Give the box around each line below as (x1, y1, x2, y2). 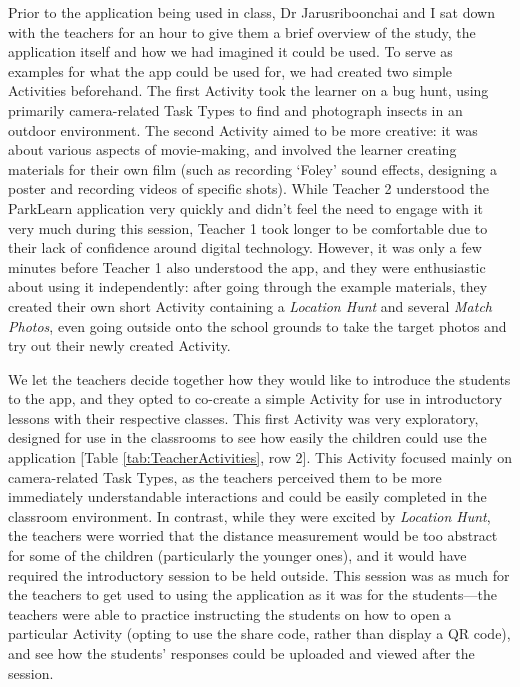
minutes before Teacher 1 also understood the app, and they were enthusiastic (8, 256, 486, 277)
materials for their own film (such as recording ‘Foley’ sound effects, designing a (8, 158, 497, 179)
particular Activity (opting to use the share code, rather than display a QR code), (8, 623, 511, 644)
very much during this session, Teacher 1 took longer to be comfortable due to (8, 217, 488, 238)
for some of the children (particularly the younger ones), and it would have (8, 545, 467, 566)
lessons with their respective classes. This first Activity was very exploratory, (8, 407, 479, 428)
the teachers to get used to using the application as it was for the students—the (8, 584, 498, 605)
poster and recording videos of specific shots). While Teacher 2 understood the (8, 178, 489, 199)
